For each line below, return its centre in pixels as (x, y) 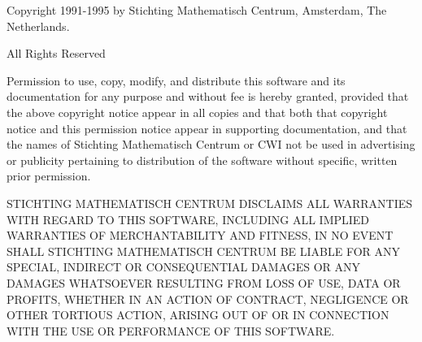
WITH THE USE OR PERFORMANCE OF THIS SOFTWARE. (171, 330)
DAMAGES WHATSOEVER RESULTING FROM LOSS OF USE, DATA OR (204, 282)
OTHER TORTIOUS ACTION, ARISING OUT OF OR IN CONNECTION (198, 315)
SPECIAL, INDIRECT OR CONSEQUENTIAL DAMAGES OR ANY (184, 267)
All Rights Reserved (56, 53)
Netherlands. (38, 26)
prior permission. (49, 176)
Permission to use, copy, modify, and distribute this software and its (176, 80)
